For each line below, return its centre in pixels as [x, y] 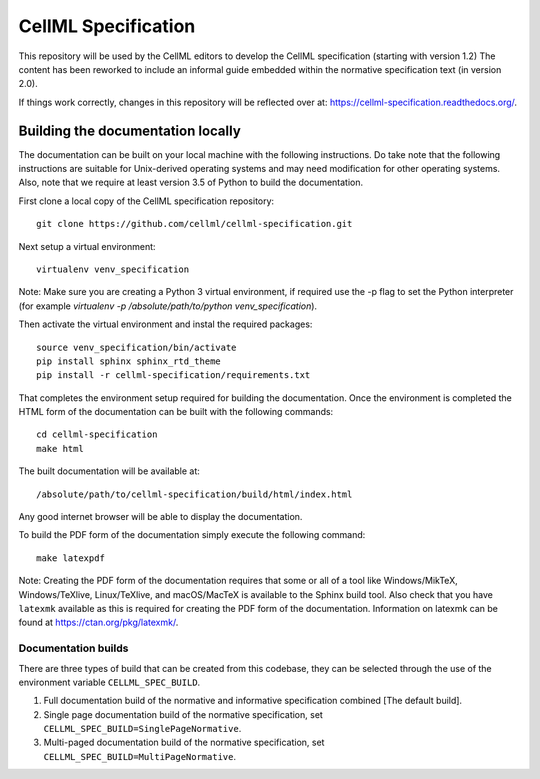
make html [60, 448]
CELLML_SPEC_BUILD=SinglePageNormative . [142, 729]
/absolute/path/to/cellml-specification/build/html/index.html [194, 494]
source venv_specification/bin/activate [136, 347]
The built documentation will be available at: [109, 471]
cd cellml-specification [97, 434]
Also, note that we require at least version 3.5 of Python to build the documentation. [191, 182]
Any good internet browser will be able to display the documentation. [160, 517]
